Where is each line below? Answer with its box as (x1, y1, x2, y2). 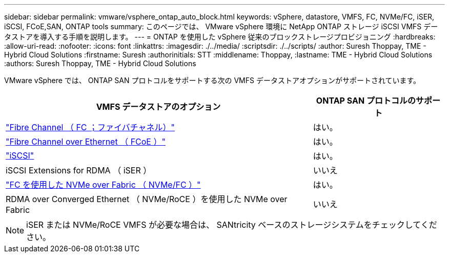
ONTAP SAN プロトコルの (316, 95, 416, 106)
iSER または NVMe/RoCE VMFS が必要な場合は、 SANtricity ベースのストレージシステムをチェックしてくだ (26, 220, 437, 230)
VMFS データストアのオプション (96, 102, 221, 112)
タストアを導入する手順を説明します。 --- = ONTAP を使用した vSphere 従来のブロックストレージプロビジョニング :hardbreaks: (4, 32, 436, 41)
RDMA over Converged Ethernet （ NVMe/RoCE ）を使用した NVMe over (6, 194, 288, 204)
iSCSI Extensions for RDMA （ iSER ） (6, 165, 152, 175)
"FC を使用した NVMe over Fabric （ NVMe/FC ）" (6, 180, 201, 190)
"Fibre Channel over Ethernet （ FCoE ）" (6, 136, 166, 147)
